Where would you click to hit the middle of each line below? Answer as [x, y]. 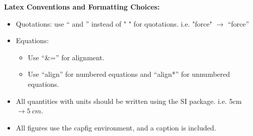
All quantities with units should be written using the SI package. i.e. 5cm [129, 101]
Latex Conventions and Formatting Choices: [82, 7]
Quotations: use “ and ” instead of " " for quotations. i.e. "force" [114, 23]
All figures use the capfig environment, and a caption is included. [116, 127]
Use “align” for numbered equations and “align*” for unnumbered [129, 74]
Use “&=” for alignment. [66, 57]
